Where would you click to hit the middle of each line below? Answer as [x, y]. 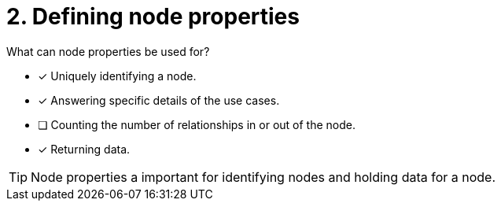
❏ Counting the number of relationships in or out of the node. [197, 124]
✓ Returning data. [84, 149]
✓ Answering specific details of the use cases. [159, 100]
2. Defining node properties [153, 17]
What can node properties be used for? [108, 51]
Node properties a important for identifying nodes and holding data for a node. [263, 177]
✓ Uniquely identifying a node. [117, 76]
